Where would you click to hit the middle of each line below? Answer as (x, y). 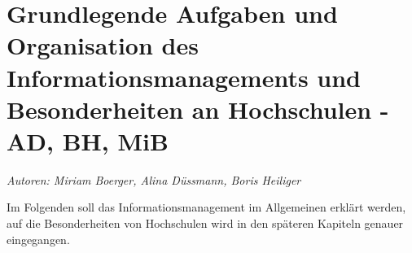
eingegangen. (38, 239)
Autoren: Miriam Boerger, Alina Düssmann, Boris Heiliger (154, 179)
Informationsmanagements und (184, 77)
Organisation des (103, 45)
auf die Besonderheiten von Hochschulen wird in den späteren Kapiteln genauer (205, 223)
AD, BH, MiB (88, 140)
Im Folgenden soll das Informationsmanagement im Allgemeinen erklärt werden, (206, 207)
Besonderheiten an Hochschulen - (198, 109)
